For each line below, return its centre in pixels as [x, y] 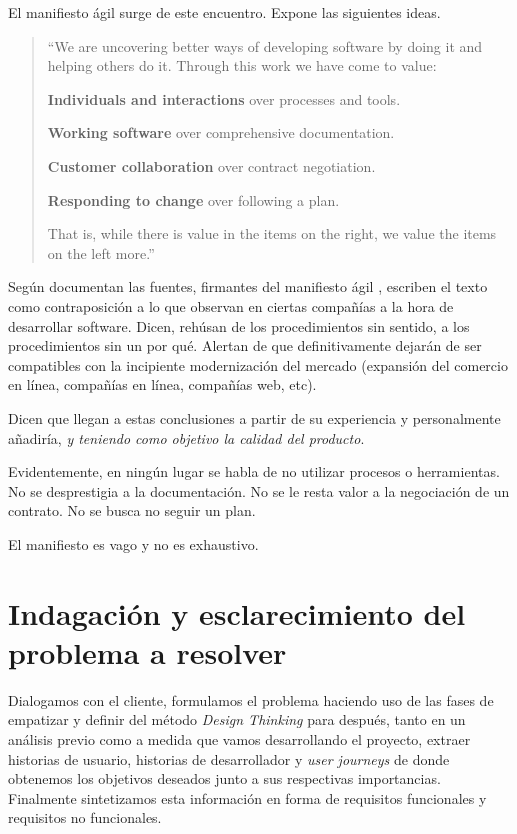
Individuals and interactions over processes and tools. [224, 98]
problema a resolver [147, 651]
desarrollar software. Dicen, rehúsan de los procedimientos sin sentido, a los [239, 325]
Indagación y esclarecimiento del [237, 612]
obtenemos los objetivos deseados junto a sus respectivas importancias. [224, 778]
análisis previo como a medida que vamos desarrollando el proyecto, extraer [239, 738]
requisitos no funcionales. [85, 817]
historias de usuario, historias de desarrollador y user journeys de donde [229, 758]
